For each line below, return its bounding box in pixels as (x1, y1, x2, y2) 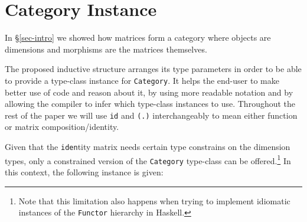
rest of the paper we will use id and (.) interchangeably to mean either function (5, 109, 298, 121)
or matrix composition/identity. (5, 120, 119, 133)
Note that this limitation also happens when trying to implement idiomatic (18, 194, 290, 207)
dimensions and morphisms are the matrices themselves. (5, 43, 207, 55)
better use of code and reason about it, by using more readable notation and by (5, 86, 293, 98)
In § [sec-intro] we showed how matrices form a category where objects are (5, 31, 271, 44)
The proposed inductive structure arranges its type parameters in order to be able (5, 63, 302, 75)
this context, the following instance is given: (5, 165, 164, 178)
